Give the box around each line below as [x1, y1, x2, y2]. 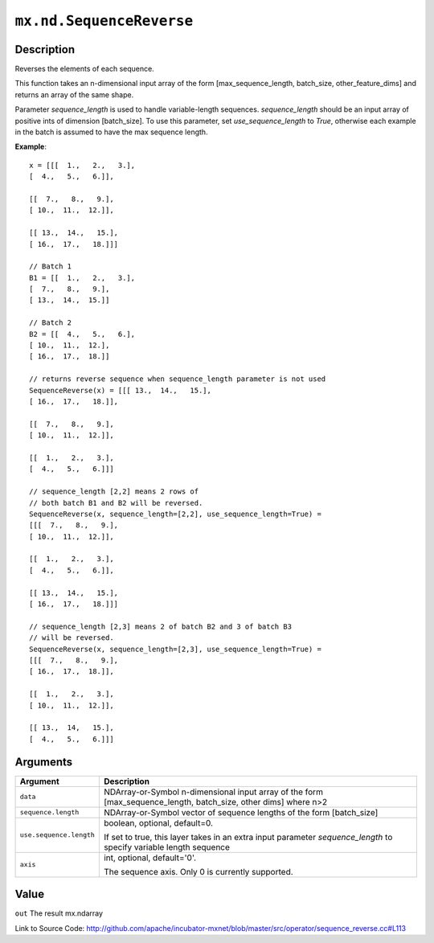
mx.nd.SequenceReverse [14, 12, 194, 30]
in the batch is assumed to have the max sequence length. [14, 127, 208, 137]
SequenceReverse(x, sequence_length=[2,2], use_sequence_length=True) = [29, 509, 321, 519]
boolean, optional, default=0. [103, 817, 213, 828]
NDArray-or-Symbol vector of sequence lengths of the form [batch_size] [103, 806, 379, 818]
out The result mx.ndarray [14, 908, 104, 918]
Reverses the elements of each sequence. [14, 64, 154, 74]
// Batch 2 [29, 318, 72, 327]
